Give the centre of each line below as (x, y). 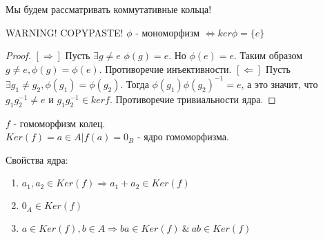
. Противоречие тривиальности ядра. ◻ (193, 99)
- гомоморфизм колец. (59, 123)
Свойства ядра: (37, 159)
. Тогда (135, 84)
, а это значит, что (280, 84)
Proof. (18, 55)
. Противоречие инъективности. (165, 68)
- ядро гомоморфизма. (183, 137)
